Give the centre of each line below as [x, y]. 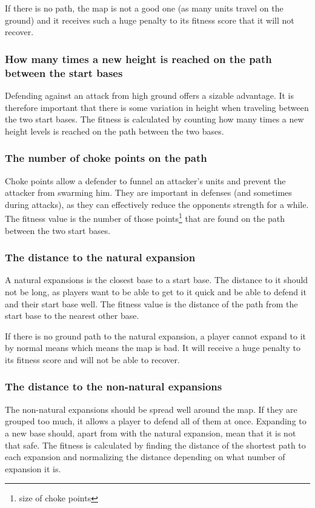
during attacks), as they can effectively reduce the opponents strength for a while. [157, 204]
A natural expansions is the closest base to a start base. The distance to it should [157, 280]
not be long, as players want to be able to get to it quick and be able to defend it [156, 291]
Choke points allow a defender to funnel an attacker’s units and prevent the [145, 180]
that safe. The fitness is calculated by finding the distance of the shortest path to [155, 445]
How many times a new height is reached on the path [138, 58]
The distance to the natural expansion [100, 257]
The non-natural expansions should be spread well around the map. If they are [151, 409]
